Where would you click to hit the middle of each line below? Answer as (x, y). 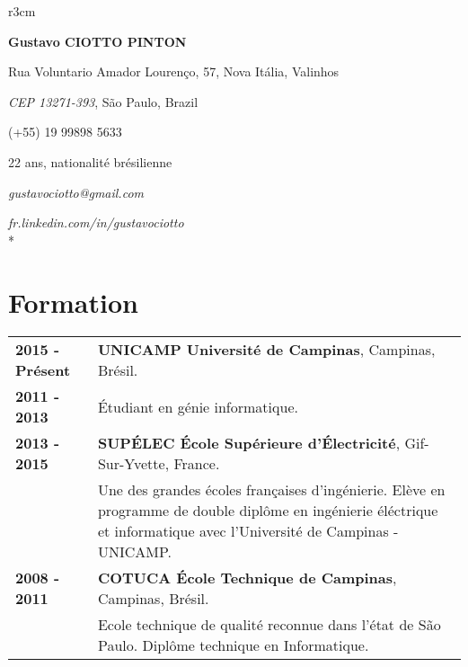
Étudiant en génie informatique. (198, 406)
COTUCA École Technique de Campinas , (247, 578)
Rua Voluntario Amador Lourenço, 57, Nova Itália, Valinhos (174, 71)
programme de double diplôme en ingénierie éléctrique (268, 511)
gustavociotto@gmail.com (76, 192)
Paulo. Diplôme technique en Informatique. (233, 645)
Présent (43, 370)
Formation (73, 302)
